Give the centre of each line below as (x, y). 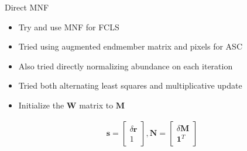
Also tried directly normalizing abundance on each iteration (126, 66)
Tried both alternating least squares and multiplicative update (130, 85)
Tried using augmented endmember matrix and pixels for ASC (131, 46)
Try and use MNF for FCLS (69, 27)
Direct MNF (27, 7)
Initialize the (41, 105)
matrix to (96, 105)
